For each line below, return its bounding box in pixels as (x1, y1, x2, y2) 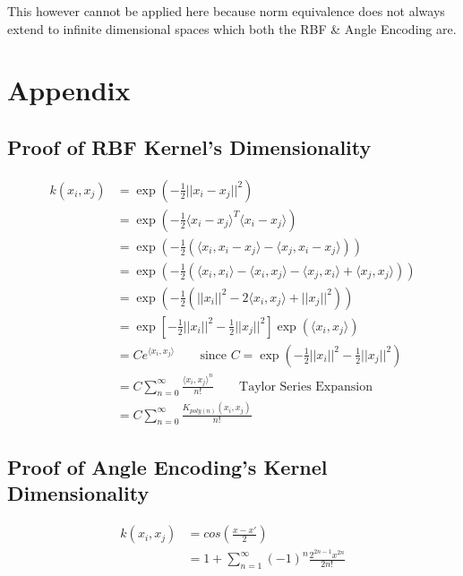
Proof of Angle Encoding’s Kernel (7, 452, 328, 480)
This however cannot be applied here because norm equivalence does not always (7, 2, 445, 20)
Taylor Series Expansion (239, 380, 373, 393)
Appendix (7, 72, 131, 108)
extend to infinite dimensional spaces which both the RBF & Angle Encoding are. (7, 19, 457, 38)
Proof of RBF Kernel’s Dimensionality (7, 133, 372, 160)
